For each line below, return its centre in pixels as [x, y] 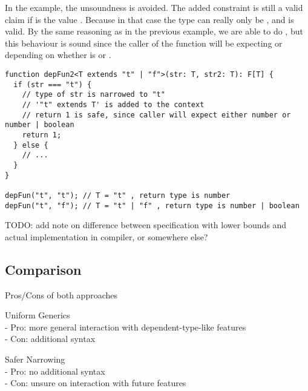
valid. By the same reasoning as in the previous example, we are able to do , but [154, 31]
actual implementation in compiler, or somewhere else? [106, 236]
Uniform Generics [38, 315]
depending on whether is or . [58, 55]
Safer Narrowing [35, 359]
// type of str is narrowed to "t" [93, 95]
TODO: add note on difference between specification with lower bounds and [146, 225]
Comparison [43, 269]
